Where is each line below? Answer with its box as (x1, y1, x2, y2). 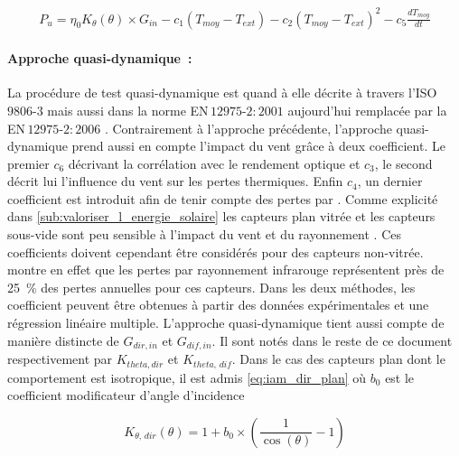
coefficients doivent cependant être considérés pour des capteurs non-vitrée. (7, 242, 424, 261)
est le (385, 368, 415, 386)
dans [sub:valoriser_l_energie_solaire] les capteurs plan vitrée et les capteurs (7, 207, 436, 226)
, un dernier (357, 172, 423, 191)
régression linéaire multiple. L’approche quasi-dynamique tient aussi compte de (7, 313, 445, 332)
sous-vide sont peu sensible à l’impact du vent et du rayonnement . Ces (7, 225, 402, 244)
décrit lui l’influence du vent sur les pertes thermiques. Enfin (7, 172, 343, 191)
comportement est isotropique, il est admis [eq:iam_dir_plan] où (7, 368, 367, 386)
